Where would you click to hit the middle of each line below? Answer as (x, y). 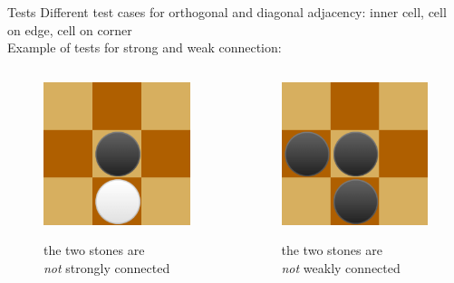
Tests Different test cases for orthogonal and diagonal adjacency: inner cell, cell (227, 12)
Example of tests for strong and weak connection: (145, 47)
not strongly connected (107, 267)
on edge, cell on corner (70, 29)
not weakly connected (341, 267)
